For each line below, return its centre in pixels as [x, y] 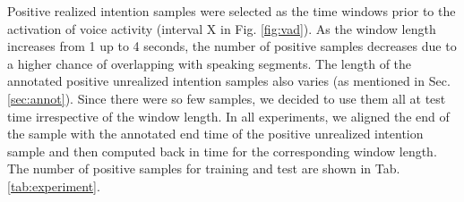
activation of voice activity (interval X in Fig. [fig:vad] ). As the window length [222, 28]
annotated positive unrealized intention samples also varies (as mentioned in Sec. [229, 81]
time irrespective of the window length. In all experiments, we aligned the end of [228, 116]
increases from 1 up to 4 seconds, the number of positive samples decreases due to [232, 46]
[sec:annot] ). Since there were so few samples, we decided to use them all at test [227, 98]
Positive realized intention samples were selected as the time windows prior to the [232, 11]
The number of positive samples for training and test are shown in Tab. [204, 168]
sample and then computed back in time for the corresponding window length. [222, 151]
